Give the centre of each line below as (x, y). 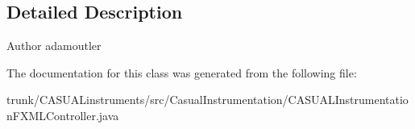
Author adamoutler (54, 46)
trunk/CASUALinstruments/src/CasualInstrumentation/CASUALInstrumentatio (207, 100)
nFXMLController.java (63, 115)
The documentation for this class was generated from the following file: (182, 72)
